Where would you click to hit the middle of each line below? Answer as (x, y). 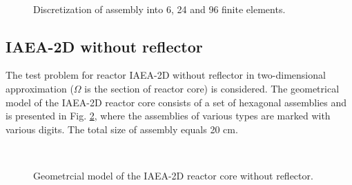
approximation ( (40, 88)
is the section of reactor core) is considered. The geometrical (212, 88)
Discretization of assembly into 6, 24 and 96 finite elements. (159, 9)
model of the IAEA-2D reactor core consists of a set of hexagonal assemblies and (176, 102)
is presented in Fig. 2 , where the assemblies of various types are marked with (168, 116)
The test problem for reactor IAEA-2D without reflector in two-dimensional (166, 75)
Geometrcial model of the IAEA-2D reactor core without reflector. (173, 175)
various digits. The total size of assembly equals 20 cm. (122, 129)
